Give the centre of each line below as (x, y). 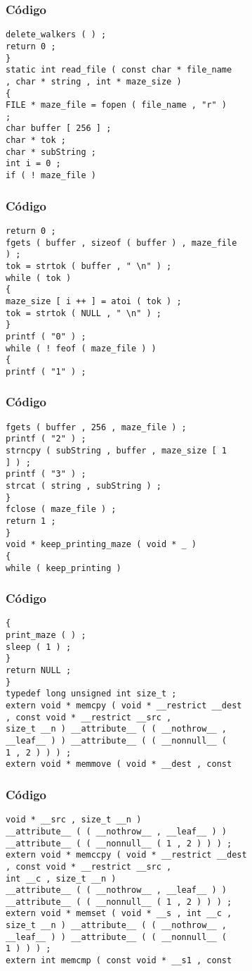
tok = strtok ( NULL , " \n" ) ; (84, 313)
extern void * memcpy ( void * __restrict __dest (124, 706)
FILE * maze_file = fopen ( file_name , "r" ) (116, 105)
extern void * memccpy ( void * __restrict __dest (126, 855)
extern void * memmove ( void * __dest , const (119, 764)
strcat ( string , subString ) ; (84, 486)
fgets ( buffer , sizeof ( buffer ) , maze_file (121, 243)
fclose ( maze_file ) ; (61, 509)
